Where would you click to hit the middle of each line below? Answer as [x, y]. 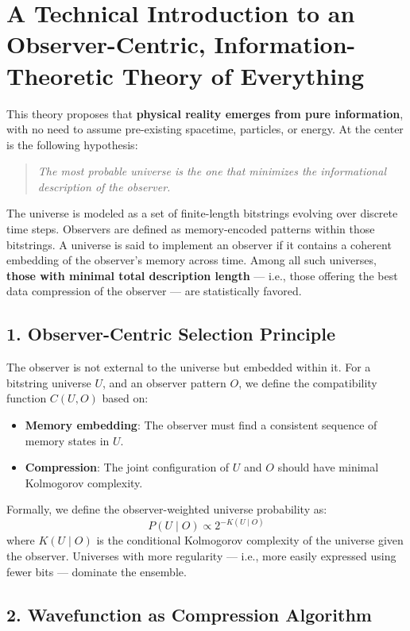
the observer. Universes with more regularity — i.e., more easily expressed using [201, 556]
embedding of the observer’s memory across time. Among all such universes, [191, 260]
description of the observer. [104, 186]
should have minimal [328, 467]
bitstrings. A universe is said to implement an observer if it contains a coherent [199, 244]
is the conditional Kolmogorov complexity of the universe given [250, 540]
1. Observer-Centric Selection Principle [171, 334]
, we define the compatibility [308, 382]
